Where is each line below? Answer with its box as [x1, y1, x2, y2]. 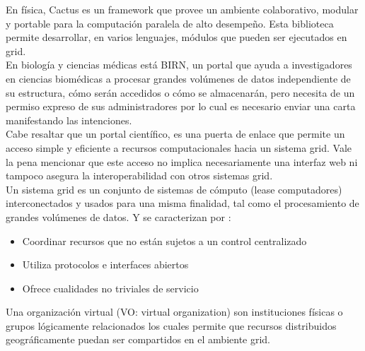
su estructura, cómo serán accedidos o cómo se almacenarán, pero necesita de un [6, 85, 355, 100]
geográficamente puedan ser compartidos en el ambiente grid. [6, 332, 271, 347]
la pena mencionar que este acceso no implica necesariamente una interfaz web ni [6, 154, 358, 169]
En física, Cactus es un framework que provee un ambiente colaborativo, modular [6, 2, 359, 16]
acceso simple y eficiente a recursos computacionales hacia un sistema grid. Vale [6, 140, 352, 155]
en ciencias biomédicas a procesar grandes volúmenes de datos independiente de [6, 71, 351, 85]
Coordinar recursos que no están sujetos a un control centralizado [22, 233, 307, 248]
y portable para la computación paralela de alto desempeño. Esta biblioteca [6, 16, 334, 30]
